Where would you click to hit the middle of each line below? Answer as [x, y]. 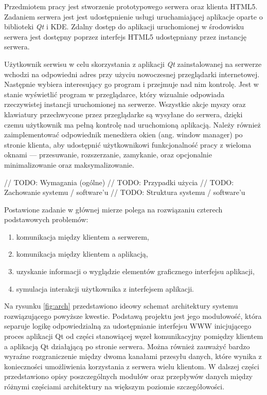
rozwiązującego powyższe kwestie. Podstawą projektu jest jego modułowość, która [133, 316]
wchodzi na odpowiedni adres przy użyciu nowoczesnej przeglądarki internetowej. [132, 74]
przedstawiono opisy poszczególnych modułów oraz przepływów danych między [128, 376]
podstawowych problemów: [46, 219]
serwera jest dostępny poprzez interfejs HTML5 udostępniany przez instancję [126, 36]
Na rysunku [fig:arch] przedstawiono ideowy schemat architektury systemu [121, 306]
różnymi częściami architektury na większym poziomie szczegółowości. [114, 386]
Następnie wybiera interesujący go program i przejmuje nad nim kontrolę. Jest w [131, 84]
